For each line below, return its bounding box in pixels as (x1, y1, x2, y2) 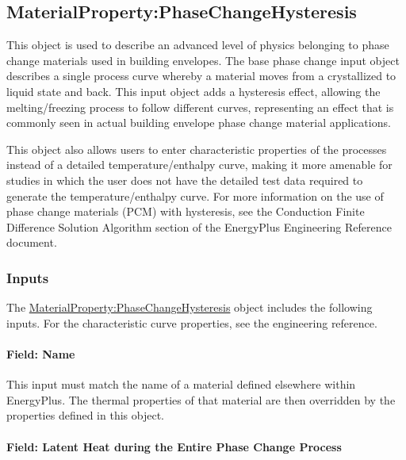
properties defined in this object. (6, 407, 164, 424)
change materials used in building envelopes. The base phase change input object (6, 52, 400, 68)
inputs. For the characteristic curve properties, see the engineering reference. (6, 314, 377, 331)
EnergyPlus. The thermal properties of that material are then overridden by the (6, 391, 396, 408)
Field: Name (6, 345, 75, 362)
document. (6, 234, 57, 251)
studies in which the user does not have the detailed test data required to (6, 171, 363, 188)
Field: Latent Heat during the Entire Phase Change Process (6, 438, 342, 454)
